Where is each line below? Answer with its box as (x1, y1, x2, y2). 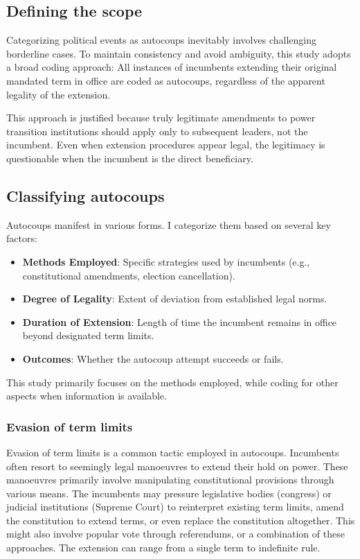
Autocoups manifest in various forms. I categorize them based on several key (6, 217, 331, 232)
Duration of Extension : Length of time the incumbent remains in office (22, 314, 337, 329)
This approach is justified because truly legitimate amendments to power (6, 110, 316, 125)
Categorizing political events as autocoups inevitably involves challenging (6, 33, 316, 47)
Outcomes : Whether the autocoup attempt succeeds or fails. (22, 351, 284, 365)
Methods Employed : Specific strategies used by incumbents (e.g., (22, 254, 310, 268)
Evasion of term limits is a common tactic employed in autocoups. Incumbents (6, 445, 339, 459)
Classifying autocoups (6, 184, 165, 206)
